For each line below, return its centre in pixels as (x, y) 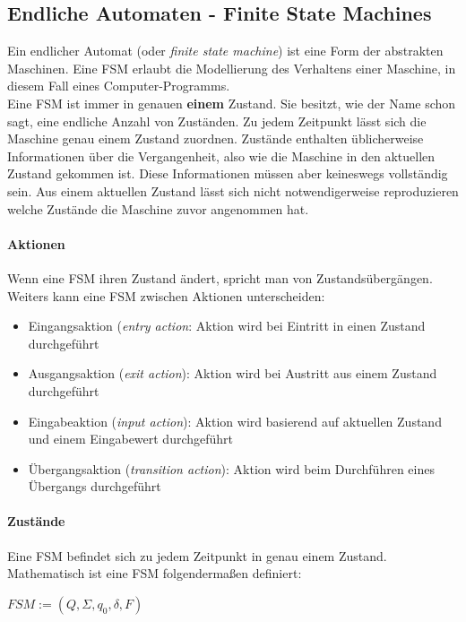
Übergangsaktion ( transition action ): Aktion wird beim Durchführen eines (231, 468)
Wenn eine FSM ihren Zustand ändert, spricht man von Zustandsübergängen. (220, 277)
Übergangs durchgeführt (95, 486)
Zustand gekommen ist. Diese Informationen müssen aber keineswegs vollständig (228, 173)
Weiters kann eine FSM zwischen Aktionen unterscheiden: (166, 295)
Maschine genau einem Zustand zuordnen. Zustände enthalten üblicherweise (216, 138)
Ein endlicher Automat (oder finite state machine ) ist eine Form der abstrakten (225, 51)
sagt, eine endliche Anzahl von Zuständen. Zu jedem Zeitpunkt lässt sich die (217, 121)
